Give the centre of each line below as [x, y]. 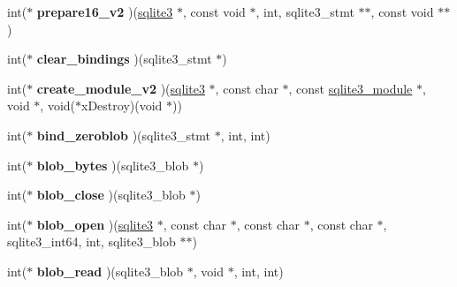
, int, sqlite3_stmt [305, 11]
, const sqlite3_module [350, 88]
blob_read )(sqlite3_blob [110, 271]
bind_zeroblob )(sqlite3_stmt [124, 135]
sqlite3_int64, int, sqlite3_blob [91, 242]
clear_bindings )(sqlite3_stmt [124, 59]
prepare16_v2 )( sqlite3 [105, 11]
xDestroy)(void [122, 106]
